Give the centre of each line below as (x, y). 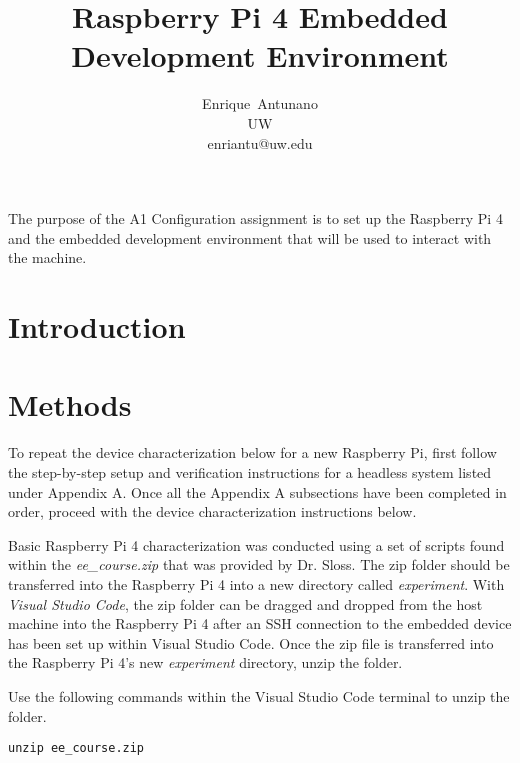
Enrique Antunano (260, 103)
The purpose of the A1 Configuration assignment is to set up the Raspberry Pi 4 (255, 218)
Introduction (97, 326)
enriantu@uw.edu (260, 142)
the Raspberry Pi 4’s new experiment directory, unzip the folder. (205, 662)
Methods (70, 404)
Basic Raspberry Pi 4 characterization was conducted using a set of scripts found (256, 544)
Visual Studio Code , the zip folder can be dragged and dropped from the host (245, 603)
